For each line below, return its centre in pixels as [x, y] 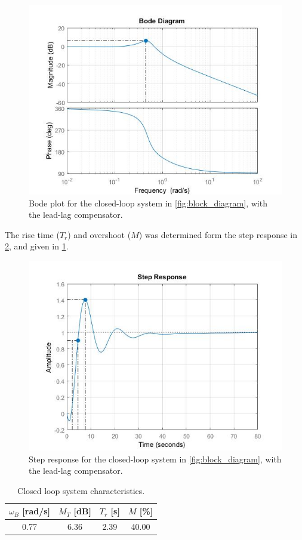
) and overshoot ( [99, 234]
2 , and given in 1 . [37, 246]
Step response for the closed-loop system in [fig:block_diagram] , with [155, 459]
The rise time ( [32, 234]
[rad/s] [36, 511]
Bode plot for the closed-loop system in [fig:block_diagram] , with [148, 203]
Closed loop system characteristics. [81, 490]
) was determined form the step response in [218, 234]
